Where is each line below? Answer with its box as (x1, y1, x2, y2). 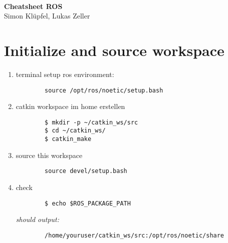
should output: (16, 214, 60, 224)
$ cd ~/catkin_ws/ (45, 127, 106, 134)
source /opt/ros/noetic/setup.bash (45, 86, 163, 94)
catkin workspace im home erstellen (16, 101, 125, 111)
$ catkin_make (45, 135, 92, 143)
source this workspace (16, 149, 83, 160)
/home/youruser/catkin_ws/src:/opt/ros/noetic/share (45, 231, 224, 239)
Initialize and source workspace (4, 39, 224, 60)
